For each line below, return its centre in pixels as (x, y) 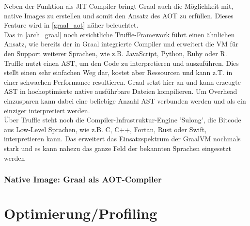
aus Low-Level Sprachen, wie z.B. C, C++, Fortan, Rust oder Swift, (105, 129)
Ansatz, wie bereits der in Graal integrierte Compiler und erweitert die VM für (121, 44)
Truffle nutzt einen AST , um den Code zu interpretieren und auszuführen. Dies (121, 63)
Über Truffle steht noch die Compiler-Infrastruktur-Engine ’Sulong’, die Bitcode (123, 120)
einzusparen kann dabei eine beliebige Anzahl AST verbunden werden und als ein (125, 100)
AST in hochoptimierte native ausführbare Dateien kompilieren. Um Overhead (121, 91)
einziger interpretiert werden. (47, 110)
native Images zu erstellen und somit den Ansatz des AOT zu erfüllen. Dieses (119, 15)
